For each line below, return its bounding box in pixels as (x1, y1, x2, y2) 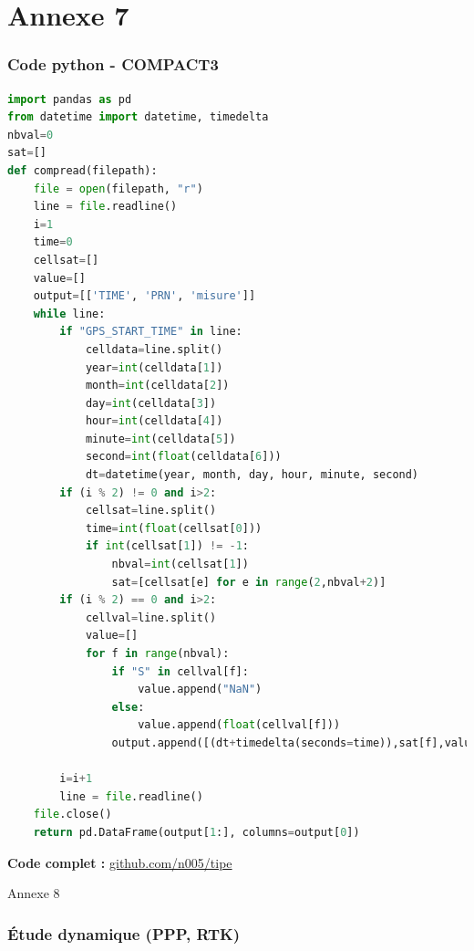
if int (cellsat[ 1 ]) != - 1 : (85, 539, 249, 553)
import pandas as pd (7, 92, 132, 106)
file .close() (33, 808, 112, 821)
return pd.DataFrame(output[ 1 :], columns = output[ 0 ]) (33, 825, 360, 839)
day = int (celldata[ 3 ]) (85, 396, 217, 410)
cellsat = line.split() (85, 504, 217, 517)
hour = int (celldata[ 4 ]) (85, 414, 223, 428)
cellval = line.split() (85, 611, 217, 624)
